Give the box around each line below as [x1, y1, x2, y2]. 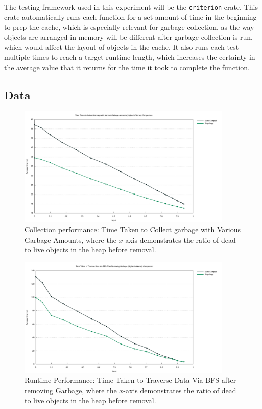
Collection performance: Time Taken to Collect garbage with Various [25, 224, 241, 235]
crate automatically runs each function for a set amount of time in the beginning [4, 11, 257, 22]
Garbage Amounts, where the [25, 234, 116, 245]
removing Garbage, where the [25, 385, 117, 396]
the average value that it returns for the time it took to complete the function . [4, 61, 250, 72]
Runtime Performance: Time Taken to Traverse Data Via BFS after [25, 375, 236, 385]
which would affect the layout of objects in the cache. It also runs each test [4, 41, 239, 52]
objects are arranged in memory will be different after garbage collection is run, [4, 31, 253, 42]
